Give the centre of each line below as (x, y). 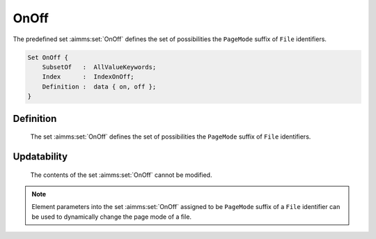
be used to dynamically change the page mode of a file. (111, 217)
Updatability (40, 156)
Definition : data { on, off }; (99, 86)
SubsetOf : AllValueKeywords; (99, 67)
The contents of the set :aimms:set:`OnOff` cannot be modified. (121, 175)
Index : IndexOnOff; (88, 77)
